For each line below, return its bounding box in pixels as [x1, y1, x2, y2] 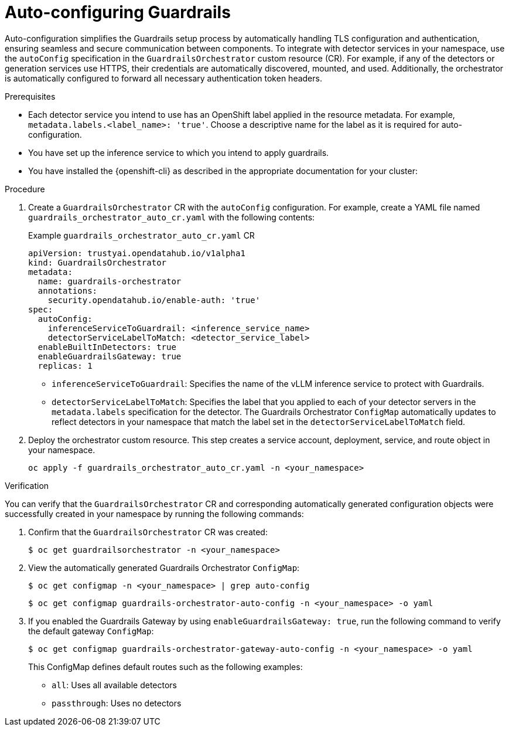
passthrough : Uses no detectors [52, 698, 182, 708]
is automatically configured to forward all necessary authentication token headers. [5, 73, 322, 83]
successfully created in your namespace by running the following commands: [5, 508, 304, 519]
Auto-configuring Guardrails [5, 2, 231, 22]
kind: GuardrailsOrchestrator [28, 257, 167, 267]
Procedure [5, 183, 45, 194]
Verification [5, 480, 49, 491]
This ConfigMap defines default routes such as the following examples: [28, 661, 303, 672]
